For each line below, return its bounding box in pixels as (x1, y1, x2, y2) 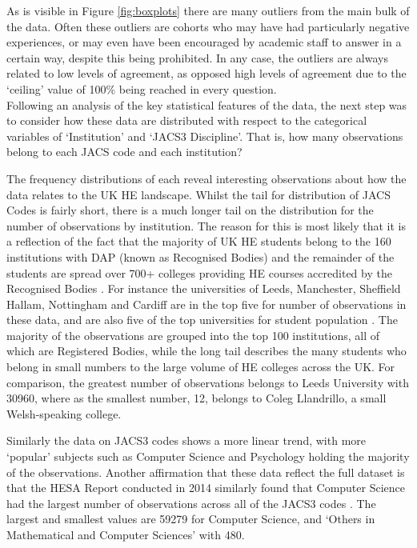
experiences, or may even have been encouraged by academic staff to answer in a (6, 34, 402, 50)
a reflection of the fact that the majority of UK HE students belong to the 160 (6, 233, 391, 250)
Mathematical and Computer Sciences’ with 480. (6, 526, 245, 542)
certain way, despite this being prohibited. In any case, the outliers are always (6, 49, 388, 66)
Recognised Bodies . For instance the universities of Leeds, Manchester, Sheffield (6, 280, 401, 297)
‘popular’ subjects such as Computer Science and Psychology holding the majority (6, 448, 410, 465)
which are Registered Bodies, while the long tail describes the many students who (6, 342, 407, 359)
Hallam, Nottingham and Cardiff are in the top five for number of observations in (6, 295, 407, 312)
